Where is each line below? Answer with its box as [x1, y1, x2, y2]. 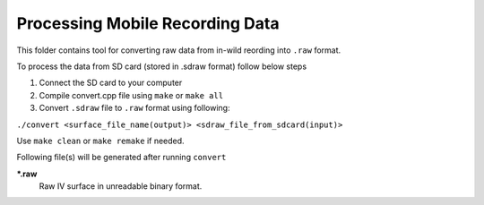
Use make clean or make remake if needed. [16, 135, 185, 146]
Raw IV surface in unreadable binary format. [39, 181, 203, 192]
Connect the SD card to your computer [39, 77, 183, 89]
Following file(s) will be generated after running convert [16, 152, 227, 163]
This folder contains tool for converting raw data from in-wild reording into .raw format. [16, 45, 341, 56]
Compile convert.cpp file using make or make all [39, 90, 224, 100]
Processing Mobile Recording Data [16, 13, 280, 33]
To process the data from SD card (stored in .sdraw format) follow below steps [16, 61, 307, 72]
